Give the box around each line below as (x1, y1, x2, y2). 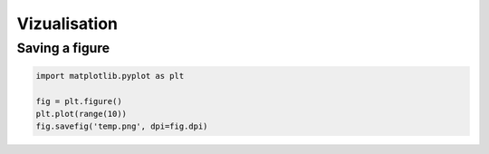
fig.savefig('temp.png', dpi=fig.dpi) (35, 121, 208, 131)
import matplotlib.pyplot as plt (35, 71, 185, 81)
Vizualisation (16, 14, 118, 34)
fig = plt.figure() (35, 96, 122, 106)
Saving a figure (16, 40, 110, 56)
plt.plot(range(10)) (35, 109, 127, 119)
